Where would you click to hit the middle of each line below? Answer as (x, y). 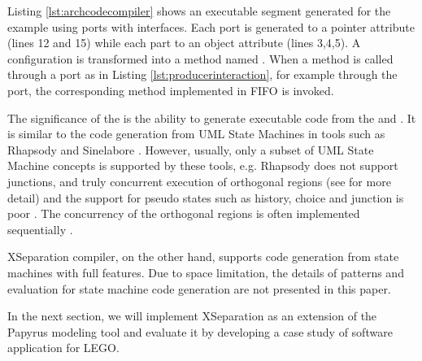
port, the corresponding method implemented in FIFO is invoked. (171, 90)
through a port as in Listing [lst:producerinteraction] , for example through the (202, 74)
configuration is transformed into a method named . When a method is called (200, 58)
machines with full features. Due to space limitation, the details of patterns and (206, 272)
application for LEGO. (63, 348)
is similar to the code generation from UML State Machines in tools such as (196, 134)
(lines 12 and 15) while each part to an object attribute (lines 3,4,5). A (184, 43)
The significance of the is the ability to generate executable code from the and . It (212, 117)
